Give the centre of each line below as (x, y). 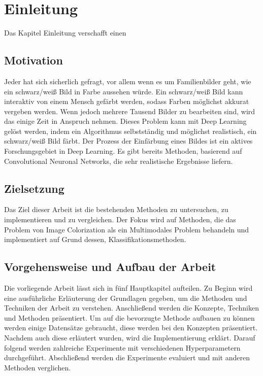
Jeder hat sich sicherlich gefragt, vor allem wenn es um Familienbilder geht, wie (128, 81)
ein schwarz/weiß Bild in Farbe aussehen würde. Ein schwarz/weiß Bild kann (124, 91)
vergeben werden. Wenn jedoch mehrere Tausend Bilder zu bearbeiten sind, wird (130, 111)
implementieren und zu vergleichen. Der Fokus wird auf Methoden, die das (120, 219)
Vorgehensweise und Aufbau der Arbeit (110, 267)
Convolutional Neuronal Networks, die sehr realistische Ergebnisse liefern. (119, 161)
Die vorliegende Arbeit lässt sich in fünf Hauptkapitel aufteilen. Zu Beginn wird (128, 288)
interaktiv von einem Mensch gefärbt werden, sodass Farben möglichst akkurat (127, 101)
